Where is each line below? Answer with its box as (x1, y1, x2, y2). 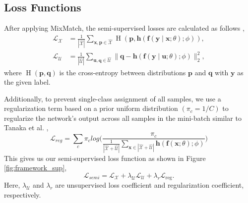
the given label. (4, 77, 51, 87)
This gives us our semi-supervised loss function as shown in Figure (4, 152, 206, 163)
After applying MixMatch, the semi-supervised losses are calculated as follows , (4, 23, 245, 33)
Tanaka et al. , (4, 122, 49, 133)
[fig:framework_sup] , (4, 162, 67, 173)
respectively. (4, 190, 41, 200)
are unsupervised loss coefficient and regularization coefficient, (55, 180, 244, 190)
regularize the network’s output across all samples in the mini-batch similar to (4, 112, 242, 123)
